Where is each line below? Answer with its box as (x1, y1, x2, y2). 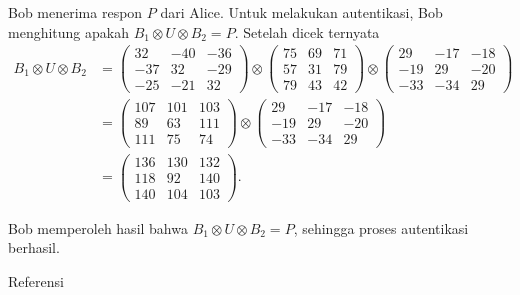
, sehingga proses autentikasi (293, 217, 469, 238)
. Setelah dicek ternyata (234, 21, 380, 42)
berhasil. (8, 237, 60, 258)
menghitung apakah (8, 21, 129, 42)
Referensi (8, 270, 64, 291)
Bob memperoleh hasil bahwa (8, 217, 188, 238)
